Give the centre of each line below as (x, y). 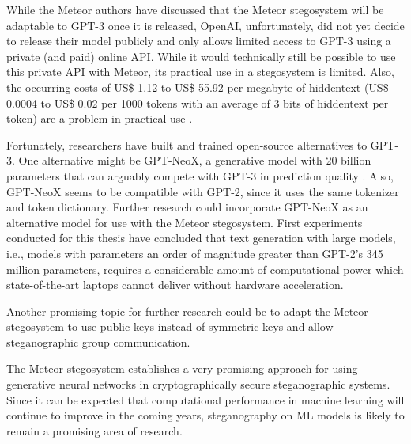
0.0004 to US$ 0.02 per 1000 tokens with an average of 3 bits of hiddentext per (198, 102)
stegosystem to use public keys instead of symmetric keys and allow (170, 326)
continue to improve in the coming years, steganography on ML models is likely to (205, 415)
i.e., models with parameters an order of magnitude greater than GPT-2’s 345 (195, 253)
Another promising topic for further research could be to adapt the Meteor (187, 311)
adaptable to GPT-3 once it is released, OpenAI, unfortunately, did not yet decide (205, 25)
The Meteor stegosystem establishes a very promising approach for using (182, 368)
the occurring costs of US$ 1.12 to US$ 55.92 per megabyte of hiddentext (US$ (198, 87)
